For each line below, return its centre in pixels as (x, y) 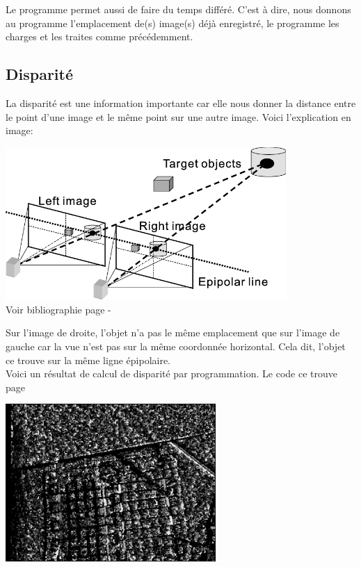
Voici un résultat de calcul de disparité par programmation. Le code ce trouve (171, 373)
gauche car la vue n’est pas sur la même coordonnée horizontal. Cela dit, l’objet (176, 346)
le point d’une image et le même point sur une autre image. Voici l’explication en (178, 116)
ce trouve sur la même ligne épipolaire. (88, 360)
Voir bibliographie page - (58, 309)
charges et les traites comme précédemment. (99, 36)
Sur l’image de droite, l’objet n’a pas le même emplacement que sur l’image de (173, 332)
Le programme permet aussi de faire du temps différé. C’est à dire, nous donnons (178, 9)
